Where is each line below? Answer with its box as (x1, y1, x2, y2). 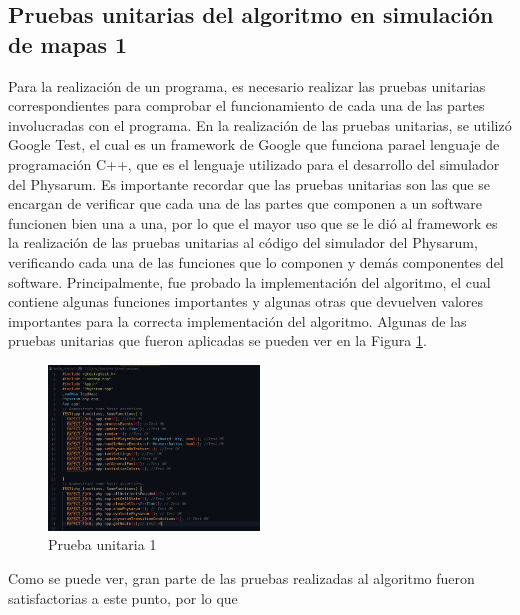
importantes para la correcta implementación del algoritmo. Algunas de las (8, 310, 467, 331)
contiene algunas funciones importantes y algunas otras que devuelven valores (8, 291, 484, 312)
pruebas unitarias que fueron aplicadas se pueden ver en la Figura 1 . (8, 330, 427, 351)
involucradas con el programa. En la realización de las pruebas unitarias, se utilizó (8, 114, 512, 135)
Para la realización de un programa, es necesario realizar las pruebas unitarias (8, 75, 486, 96)
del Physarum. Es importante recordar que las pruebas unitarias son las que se (8, 173, 490, 194)
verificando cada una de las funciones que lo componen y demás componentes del (8, 251, 504, 272)
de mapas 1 (8, 28, 128, 59)
